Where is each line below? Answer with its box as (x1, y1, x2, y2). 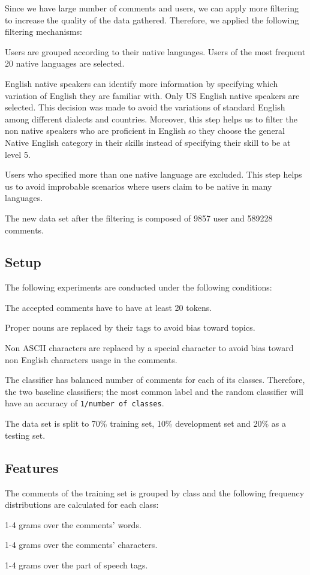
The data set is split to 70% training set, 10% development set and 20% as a (5, 417, 287, 430)
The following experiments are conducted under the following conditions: (5, 281, 272, 294)
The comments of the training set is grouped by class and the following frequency (5, 486, 305, 499)
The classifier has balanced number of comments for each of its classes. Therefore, (5, 373, 305, 386)
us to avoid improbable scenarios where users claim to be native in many (5, 179, 272, 192)
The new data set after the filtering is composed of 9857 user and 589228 (5, 211, 273, 224)
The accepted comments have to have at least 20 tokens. (5, 301, 212, 313)
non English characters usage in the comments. (5, 353, 177, 366)
